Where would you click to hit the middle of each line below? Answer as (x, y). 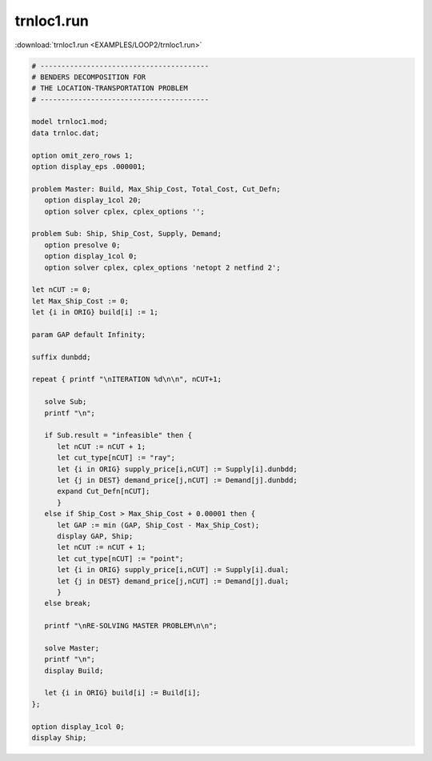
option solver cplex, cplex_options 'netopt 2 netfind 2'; (162, 267)
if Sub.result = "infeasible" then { (118, 435)
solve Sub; (66, 402)
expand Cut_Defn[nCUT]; (104, 491)
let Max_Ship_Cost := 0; (80, 301)
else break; (68, 603)
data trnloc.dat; (66, 133)
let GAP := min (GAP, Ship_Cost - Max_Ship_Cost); (158, 525)
